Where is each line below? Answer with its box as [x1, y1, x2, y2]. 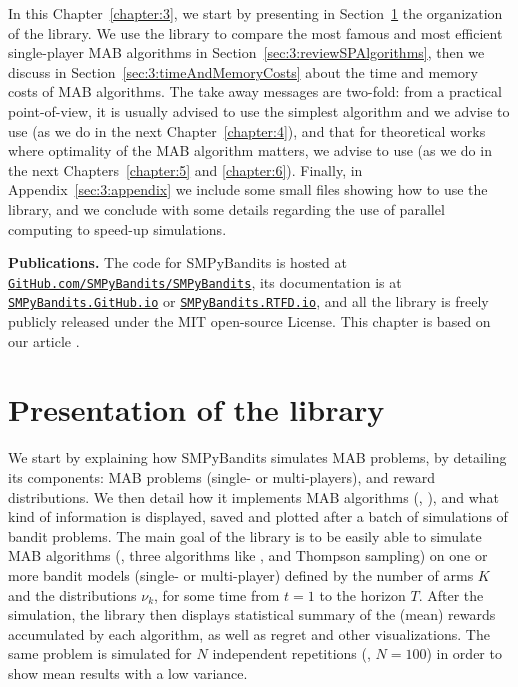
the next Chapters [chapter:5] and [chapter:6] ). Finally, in [8, 159, 363, 180]
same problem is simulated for [8, 643, 192, 664]
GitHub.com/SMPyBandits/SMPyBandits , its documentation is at [8, 271, 402, 292]
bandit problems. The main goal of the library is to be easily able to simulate [8, 525, 482, 546]
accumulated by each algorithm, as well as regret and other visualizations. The [8, 623, 490, 644]
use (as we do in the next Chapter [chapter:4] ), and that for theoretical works [8, 120, 486, 141]
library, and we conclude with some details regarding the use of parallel [8, 198, 445, 219]
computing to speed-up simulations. [8, 218, 227, 239]
